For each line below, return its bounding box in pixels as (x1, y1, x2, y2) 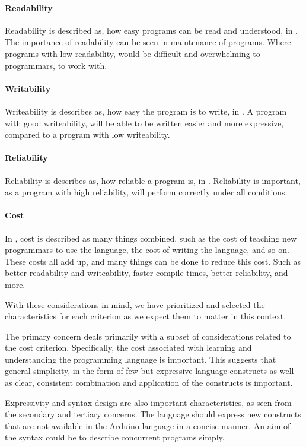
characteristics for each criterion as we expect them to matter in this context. (5, 310, 286, 322)
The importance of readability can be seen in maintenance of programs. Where (5, 36, 291, 48)
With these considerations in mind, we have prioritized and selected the (5, 298, 265, 310)
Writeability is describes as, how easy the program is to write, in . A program (5, 104, 287, 117)
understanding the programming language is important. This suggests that (5, 353, 276, 365)
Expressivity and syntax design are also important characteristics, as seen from (5, 396, 292, 408)
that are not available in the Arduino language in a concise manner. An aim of (5, 419, 291, 432)
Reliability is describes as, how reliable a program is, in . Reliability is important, (5, 174, 301, 186)
